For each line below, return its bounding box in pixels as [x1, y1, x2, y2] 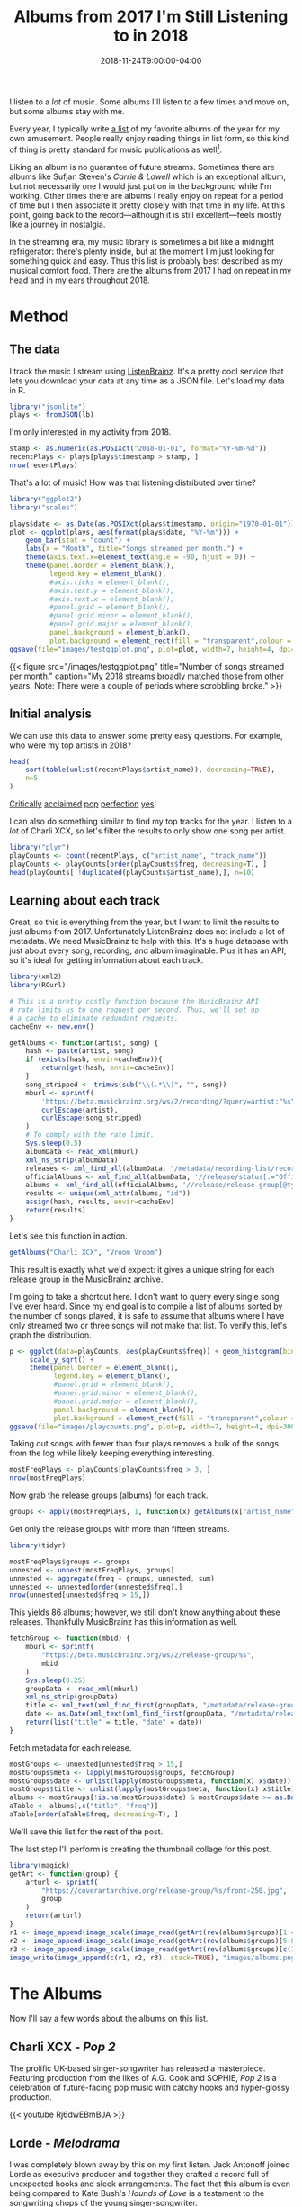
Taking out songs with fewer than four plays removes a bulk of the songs [9, 1438, 280, 1449]
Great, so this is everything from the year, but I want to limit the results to [9, 916, 280, 928]
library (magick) [9, 1860, 70, 1869]
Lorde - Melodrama [9, 2135, 120, 2150]
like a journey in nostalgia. [9, 219, 106, 230]
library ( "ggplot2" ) [9, 494, 83, 503]
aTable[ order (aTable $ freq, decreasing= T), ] [9, 1810, 179, 1819]
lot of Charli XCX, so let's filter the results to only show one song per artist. [9, 825, 287, 836]
